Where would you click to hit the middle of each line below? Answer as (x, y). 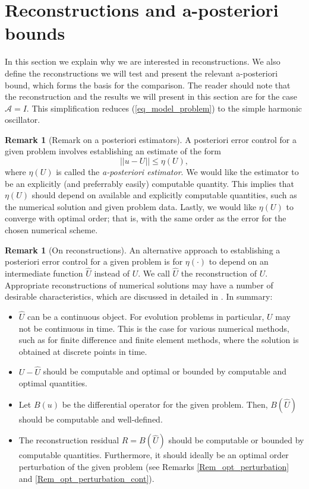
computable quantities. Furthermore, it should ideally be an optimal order (154, 455)
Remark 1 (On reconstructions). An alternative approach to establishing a (143, 250)
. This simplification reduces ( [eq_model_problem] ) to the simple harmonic (164, 108)
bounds (35, 33)
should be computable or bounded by (236, 440)
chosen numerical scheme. (51, 230)
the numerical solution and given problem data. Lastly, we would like (131, 206)
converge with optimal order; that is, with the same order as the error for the (146, 218)
